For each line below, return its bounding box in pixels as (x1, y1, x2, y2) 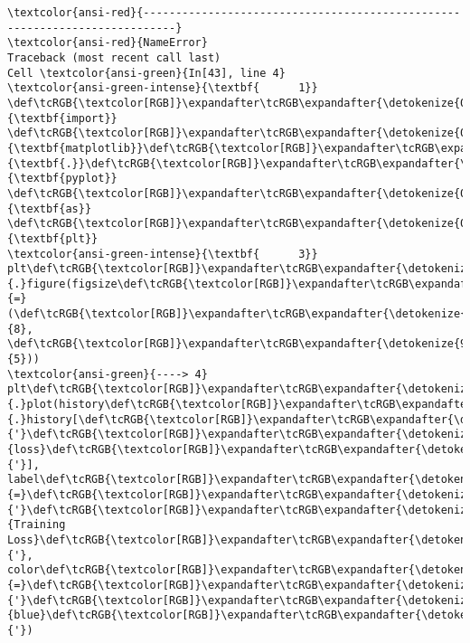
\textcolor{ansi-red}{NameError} (7, 36, 208, 50)
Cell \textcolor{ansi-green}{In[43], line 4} (7, 66, 286, 80)
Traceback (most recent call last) (7, 51, 221, 64)
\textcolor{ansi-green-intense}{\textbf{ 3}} (7, 247, 318, 260)
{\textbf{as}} (7, 202, 92, 215)
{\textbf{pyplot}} (7, 172, 117, 185)
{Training (7, 518, 66, 532)
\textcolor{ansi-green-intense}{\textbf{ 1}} (7, 81, 318, 95)
